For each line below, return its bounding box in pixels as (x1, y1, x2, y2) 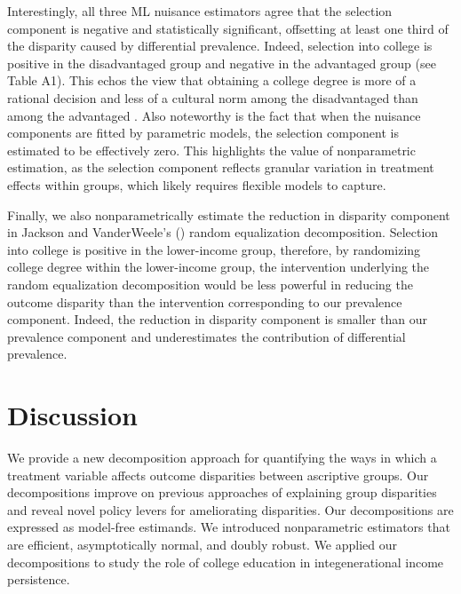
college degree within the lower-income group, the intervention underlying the (7, 257, 430, 276)
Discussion (7, 397, 138, 433)
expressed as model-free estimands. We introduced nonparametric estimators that (7, 518, 450, 536)
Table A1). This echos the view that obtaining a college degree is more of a (7, 71, 417, 90)
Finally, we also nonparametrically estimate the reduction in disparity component (7, 205, 450, 224)
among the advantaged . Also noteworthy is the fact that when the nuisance (7, 106, 421, 124)
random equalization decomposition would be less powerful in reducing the (7, 274, 413, 293)
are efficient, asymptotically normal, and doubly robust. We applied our (7, 535, 398, 553)
